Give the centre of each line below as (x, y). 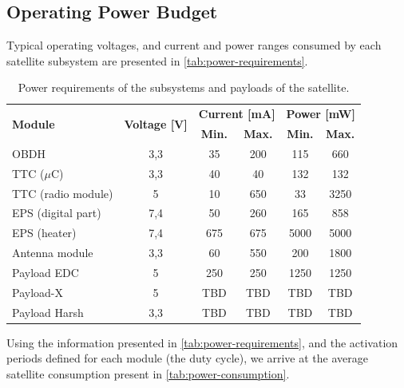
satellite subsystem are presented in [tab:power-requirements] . (157, 60)
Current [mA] (237, 114)
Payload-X (38, 292)
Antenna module (53, 253)
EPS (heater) (44, 233)
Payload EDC (46, 272)
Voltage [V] (156, 123)
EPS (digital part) (57, 213)
